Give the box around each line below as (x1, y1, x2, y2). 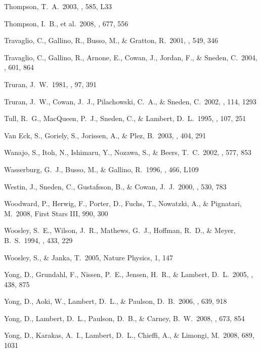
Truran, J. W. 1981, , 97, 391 (4, 79, 97, 89)
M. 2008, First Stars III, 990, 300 (4, 208, 108, 218)
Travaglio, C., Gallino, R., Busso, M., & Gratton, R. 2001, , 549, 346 (4, 35, 218, 46)
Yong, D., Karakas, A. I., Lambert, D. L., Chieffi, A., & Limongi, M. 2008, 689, (4, 330, 254, 340)
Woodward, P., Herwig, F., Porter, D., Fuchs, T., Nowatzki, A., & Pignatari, (4, 198, 242, 209)
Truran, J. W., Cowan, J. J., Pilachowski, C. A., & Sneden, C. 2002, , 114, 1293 (4, 96, 256, 106)
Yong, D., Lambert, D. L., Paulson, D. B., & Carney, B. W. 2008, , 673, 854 (4, 312, 245, 323)
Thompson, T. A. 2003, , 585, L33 (4, 1, 112, 11)
